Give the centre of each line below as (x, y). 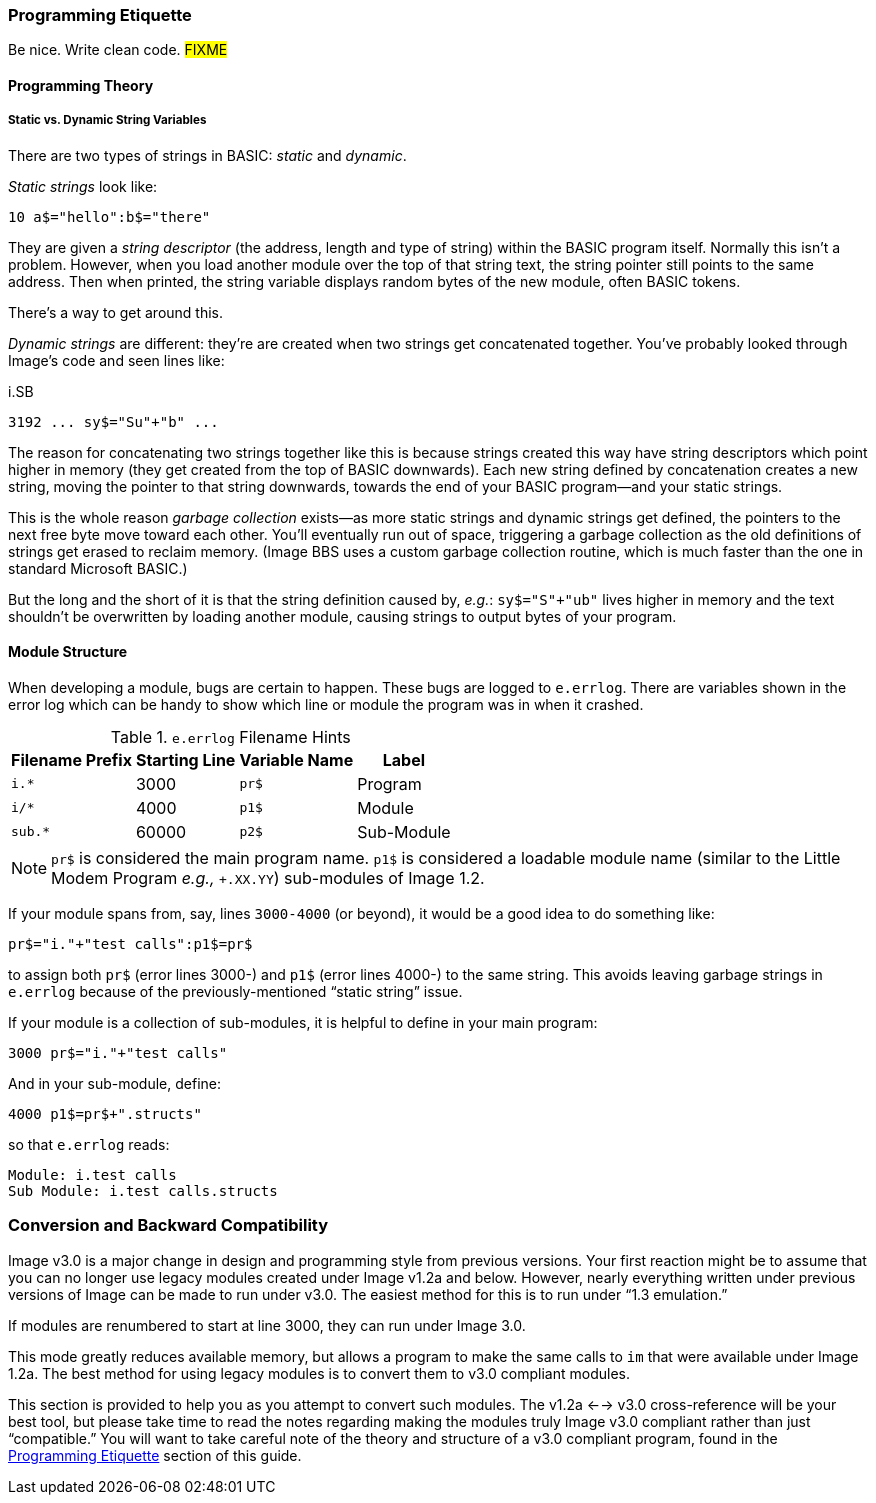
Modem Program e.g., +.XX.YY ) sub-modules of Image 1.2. (268, 877)
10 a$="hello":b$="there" (109, 216)
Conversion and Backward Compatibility (168, 1225)
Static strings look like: (83, 186)
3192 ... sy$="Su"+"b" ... (113, 421)
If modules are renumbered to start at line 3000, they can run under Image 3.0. (267, 1325)
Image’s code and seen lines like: (116, 360)
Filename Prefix (71, 759)
